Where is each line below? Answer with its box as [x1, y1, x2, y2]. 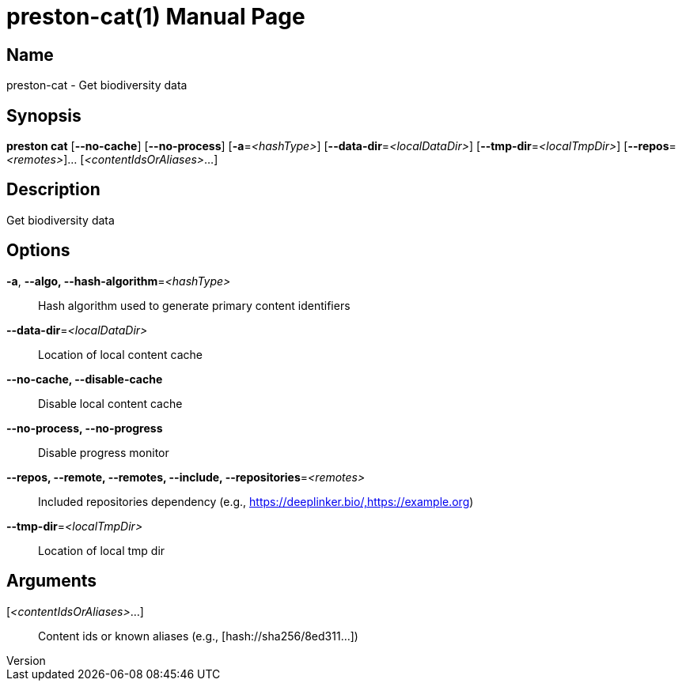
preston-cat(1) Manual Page [6, 3, 305, 30]
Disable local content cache [38, 396, 183, 410]
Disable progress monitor [38, 445, 169, 459]
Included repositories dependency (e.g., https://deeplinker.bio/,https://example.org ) [38, 494, 474, 508]
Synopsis [6, 105, 81, 126]
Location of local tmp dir [38, 543, 165, 557]
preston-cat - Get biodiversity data [6, 78, 188, 92]
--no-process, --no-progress [6, 421, 163, 435]
